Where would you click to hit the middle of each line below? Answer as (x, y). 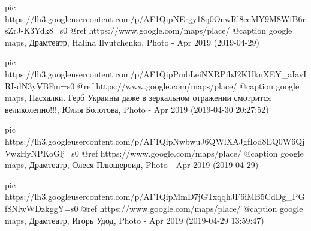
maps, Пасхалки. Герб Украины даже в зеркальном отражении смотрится (138, 97)
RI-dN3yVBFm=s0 (40, 85)
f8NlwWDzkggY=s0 (42, 208)
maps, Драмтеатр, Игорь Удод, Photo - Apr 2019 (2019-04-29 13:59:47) (135, 220)
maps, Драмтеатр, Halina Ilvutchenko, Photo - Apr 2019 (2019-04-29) (132, 42)
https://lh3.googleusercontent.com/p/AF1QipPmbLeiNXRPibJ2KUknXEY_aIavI (156, 73)
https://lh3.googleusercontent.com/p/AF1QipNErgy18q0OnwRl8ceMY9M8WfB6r (155, 18)
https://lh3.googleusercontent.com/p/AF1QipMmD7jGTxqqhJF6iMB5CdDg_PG (155, 196)
